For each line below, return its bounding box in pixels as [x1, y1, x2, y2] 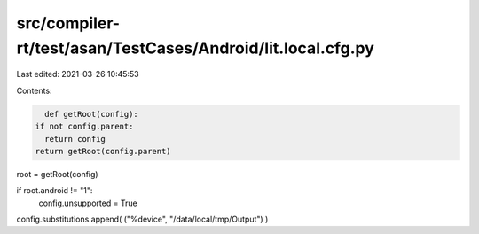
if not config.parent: [35, 121, 134, 132]
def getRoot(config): [44, 109, 139, 119]
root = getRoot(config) [16, 168, 98, 179]
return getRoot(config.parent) [35, 146, 172, 156]
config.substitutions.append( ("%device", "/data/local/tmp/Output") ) [16, 214, 269, 225]
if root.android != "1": [16, 185, 93, 196]
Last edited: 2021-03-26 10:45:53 [16, 69, 139, 80]
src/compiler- [16, 13, 120, 33]
